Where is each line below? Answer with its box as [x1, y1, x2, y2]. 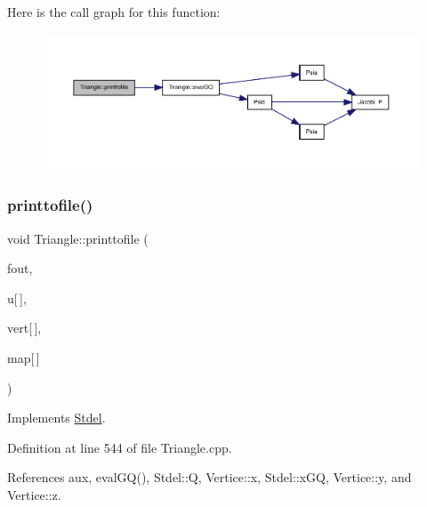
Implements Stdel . [7, 408, 106, 427]
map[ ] [7, 349, 40, 366]
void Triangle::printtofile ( [7, 229, 149, 247]
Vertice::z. [7, 485, 61, 503]
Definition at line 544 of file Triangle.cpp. [7, 438, 232, 456]
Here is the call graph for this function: [7, 3, 221, 20]
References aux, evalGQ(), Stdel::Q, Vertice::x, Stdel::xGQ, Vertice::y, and [7, 468, 412, 487]
